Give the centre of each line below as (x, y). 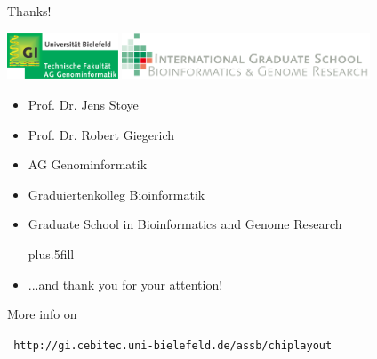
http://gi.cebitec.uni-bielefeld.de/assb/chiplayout (173, 345)
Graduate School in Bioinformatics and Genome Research (185, 224)
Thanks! (29, 11)
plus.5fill (51, 254)
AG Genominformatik (88, 164)
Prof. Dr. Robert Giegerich (101, 134)
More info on (42, 314)
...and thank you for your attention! (125, 284)
